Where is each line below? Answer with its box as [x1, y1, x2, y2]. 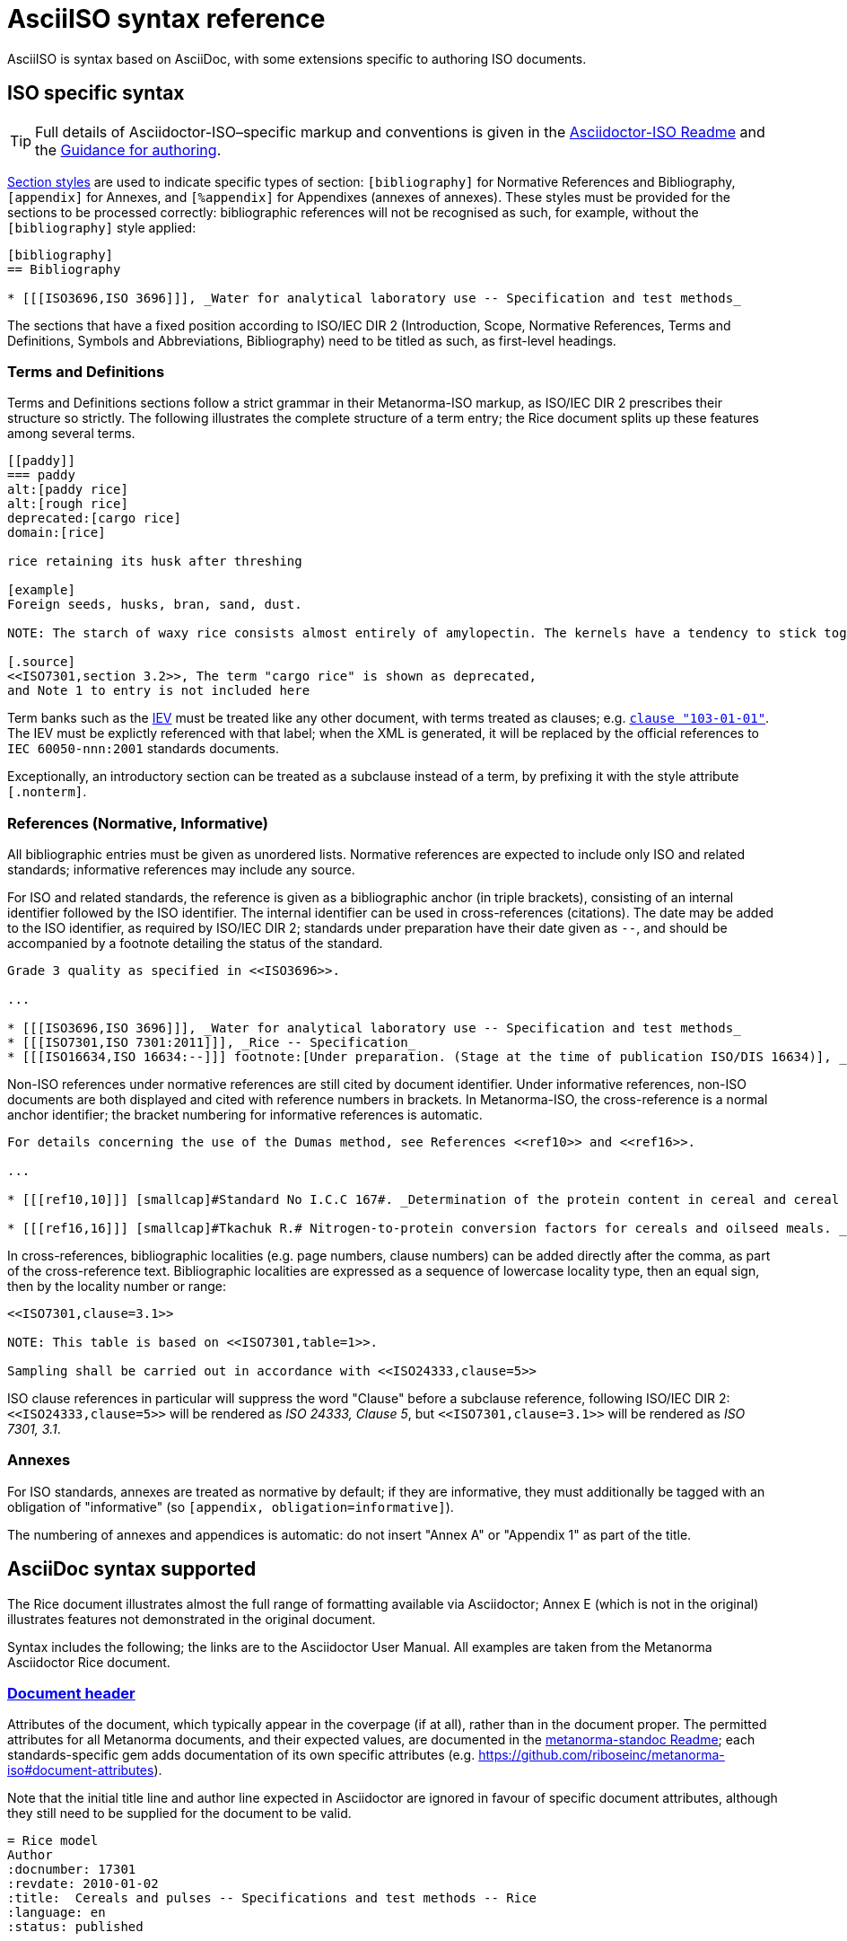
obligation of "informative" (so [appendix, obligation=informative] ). [7, 1498, 454, 1515]
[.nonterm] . [7, 784, 87, 800]
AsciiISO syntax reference [7, 4, 326, 34]
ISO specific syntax [7, 82, 185, 105]
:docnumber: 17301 [7, 1862, 136, 1877]
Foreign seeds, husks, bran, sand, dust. [7, 597, 302, 612]
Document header [7, 1684, 135, 1703]
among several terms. [7, 426, 135, 442]
